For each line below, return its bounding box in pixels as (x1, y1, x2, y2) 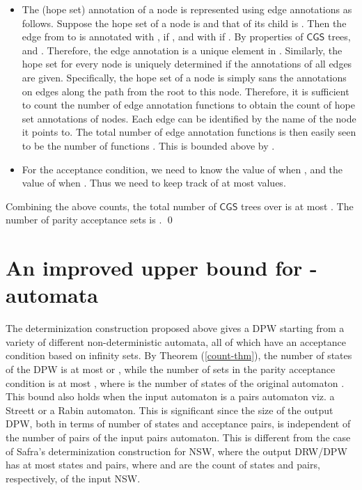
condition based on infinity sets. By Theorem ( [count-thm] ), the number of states (6, 348, 352, 363)
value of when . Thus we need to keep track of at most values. (22, 175, 286, 190)
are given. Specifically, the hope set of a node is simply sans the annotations (22, 70, 347, 84)
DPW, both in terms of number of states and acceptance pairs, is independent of (6, 416, 351, 431)
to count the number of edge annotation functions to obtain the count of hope (22, 97, 355, 112)
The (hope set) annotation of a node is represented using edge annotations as (22, 2, 352, 16)
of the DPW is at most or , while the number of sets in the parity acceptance (6, 362, 336, 376)
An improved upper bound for (6, 253, 303, 282)
